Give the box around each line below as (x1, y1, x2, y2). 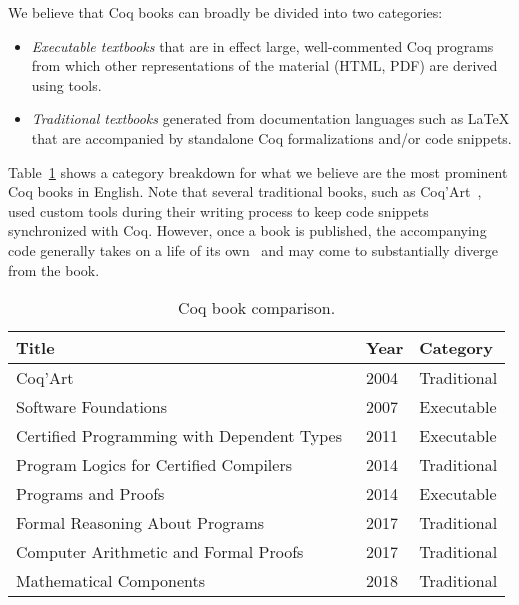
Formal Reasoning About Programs (16, 511, 265, 535)
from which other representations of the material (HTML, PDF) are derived (31, 55, 498, 76)
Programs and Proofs (16, 482, 165, 506)
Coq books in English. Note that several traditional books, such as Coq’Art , (8, 181, 482, 202)
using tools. (31, 74, 102, 95)
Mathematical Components (16, 569, 205, 593)
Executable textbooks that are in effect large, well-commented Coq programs (31, 35, 494, 56)
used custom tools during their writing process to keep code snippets (8, 200, 429, 221)
